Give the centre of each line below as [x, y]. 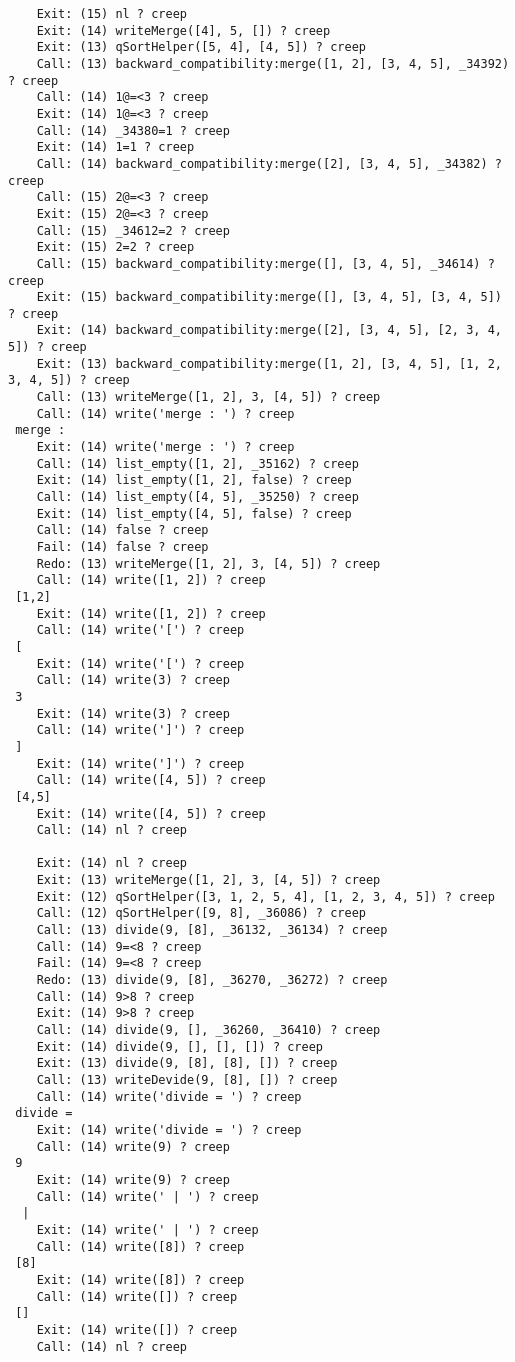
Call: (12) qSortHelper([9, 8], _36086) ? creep [201, 913]
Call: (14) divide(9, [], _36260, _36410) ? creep [208, 1030]
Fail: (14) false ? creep [122, 547]
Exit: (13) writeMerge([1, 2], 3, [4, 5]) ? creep [208, 880]
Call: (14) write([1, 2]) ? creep [151, 580]
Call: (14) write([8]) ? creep [140, 1246]
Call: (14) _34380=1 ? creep [133, 130]
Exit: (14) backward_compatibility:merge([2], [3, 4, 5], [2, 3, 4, [269, 330]
